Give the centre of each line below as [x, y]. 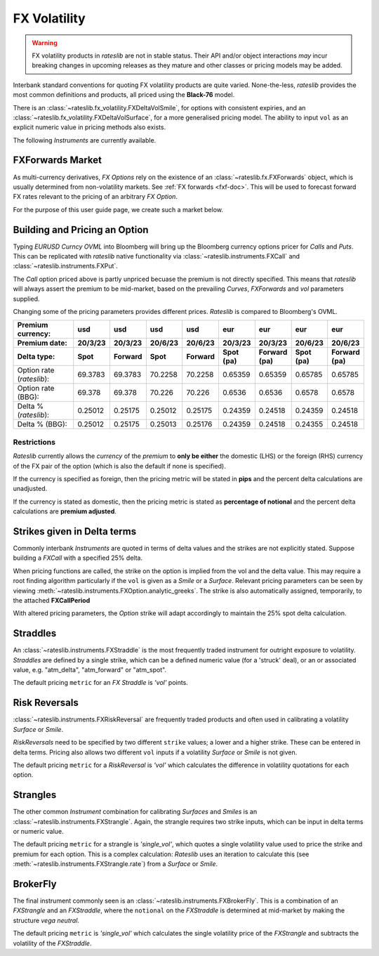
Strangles [35, 795]
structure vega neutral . [46, 920]
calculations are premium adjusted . [65, 511]
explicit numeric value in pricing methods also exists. [89, 127]
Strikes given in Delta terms [75, 531]
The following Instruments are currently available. [85, 140]
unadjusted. [30, 489]
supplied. [26, 299]
